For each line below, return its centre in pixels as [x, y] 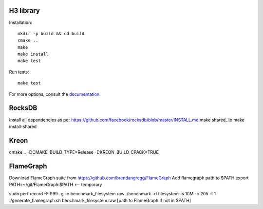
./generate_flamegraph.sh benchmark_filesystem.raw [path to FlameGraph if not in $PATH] [100, 200]
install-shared [23, 126]
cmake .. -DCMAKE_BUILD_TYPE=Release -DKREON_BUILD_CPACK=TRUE [84, 152]
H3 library [24, 10]
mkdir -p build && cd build [51, 33]
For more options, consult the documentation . [55, 94]
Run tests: [19, 72]
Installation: [21, 22]
